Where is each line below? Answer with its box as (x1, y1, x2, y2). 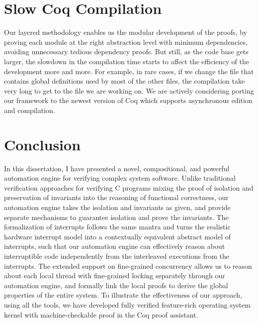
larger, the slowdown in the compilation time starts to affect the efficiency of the (4, 56, 250, 66)
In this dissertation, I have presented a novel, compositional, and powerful (4, 163, 230, 173)
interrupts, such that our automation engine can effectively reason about (4, 241, 225, 251)
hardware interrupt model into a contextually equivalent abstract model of (4, 231, 231, 241)
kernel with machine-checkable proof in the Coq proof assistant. (4, 309, 198, 320)
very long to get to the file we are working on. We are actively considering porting (4, 85, 254, 96)
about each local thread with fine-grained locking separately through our (4, 270, 225, 281)
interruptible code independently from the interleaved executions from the (4, 250, 229, 261)
